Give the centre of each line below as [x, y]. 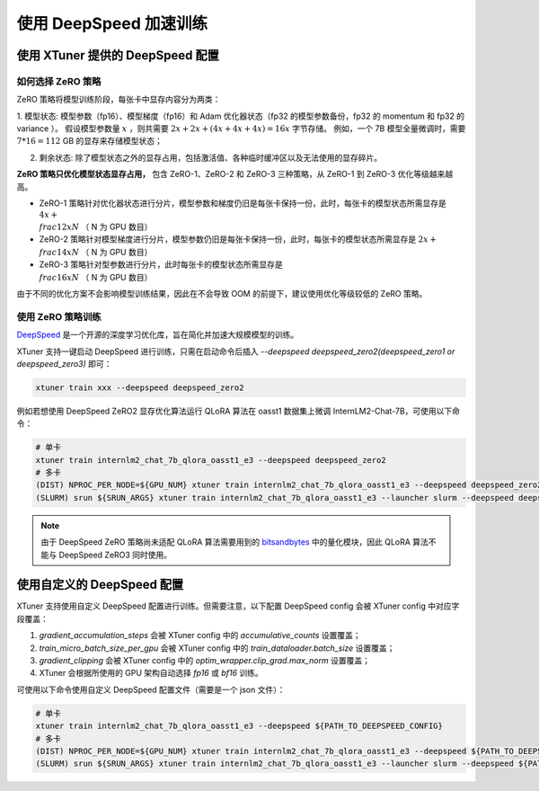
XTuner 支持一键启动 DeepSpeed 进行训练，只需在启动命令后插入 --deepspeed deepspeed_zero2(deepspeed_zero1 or [236, 351]
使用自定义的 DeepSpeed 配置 [100, 585]
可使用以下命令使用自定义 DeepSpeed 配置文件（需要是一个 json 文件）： [151, 689]
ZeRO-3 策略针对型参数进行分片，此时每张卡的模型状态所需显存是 [161, 264]
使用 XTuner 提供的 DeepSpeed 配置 [118, 55]
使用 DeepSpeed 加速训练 [112, 23]
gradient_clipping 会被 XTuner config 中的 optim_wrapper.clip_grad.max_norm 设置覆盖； [204, 661]
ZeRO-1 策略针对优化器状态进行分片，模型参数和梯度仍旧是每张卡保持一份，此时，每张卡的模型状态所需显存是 [243, 203]
